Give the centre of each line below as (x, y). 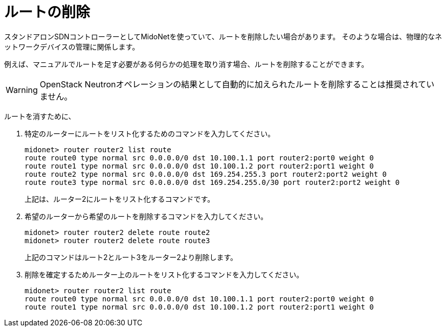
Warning (22, 90)
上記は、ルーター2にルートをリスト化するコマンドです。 (120, 199)
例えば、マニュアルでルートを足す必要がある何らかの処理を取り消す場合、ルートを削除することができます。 (186, 64)
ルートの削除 (47, 12)
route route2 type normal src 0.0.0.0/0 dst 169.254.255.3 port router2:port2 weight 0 (206, 174)
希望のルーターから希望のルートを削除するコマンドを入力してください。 (146, 216)
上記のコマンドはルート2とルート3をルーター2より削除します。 (131, 257)
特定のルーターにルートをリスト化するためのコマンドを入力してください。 (150, 133)
